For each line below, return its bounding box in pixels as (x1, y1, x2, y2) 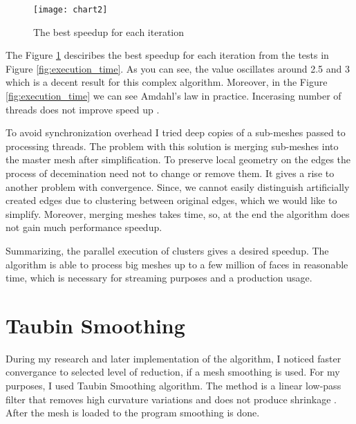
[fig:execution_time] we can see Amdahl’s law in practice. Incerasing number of (6, 89, 341, 103)
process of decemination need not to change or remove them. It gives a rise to (6, 166, 335, 180)
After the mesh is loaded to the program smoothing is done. (6, 405, 260, 420)
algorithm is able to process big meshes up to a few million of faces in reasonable (6, 257, 348, 271)
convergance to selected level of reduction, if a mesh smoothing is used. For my (6, 365, 340, 379)
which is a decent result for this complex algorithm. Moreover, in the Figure (6, 75, 328, 89)
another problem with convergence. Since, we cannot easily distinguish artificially (6, 179, 350, 194)
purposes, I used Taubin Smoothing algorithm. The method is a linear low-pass (6, 378, 341, 393)
